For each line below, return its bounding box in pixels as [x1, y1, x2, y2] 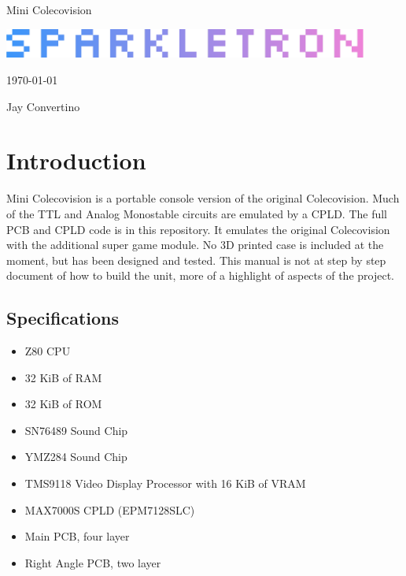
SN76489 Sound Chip [24, 422, 128, 438]
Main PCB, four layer [24, 528, 130, 544]
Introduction [6, 144, 146, 177]
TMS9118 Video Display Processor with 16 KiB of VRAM [24, 475, 306, 492]
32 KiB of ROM [24, 396, 102, 412]
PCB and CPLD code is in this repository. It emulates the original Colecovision [6, 221, 390, 237]
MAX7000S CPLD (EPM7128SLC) [24, 501, 195, 518]
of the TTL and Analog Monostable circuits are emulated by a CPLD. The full [6, 205, 388, 221]
